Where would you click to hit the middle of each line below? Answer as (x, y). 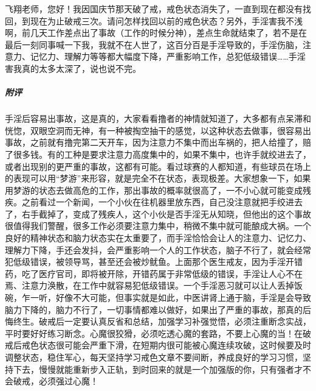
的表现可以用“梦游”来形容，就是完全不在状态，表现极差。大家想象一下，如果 (158, 178)
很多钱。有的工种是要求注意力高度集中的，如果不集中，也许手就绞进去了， (162, 154)
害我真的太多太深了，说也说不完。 (73, 68)
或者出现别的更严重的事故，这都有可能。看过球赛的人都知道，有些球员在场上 (158, 166)
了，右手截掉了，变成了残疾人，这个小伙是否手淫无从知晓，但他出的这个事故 (158, 213)
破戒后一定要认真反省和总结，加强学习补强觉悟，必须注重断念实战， (175, 321)
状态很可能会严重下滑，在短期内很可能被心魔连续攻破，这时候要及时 (175, 345)
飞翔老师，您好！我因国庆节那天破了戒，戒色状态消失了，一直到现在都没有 (154, 9)
